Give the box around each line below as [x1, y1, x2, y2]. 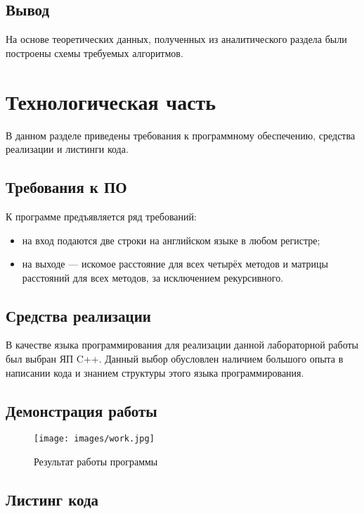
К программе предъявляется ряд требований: [6, 208, 197, 223]
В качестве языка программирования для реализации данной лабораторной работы [6, 337, 359, 352]
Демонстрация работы [6, 399, 157, 421]
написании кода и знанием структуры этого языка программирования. [6, 365, 304, 380]
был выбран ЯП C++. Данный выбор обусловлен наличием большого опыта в [6, 351, 344, 366]
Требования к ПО [6, 176, 127, 198]
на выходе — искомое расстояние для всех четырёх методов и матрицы [22, 256, 328, 271]
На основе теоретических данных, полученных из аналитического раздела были [6, 32, 347, 46]
